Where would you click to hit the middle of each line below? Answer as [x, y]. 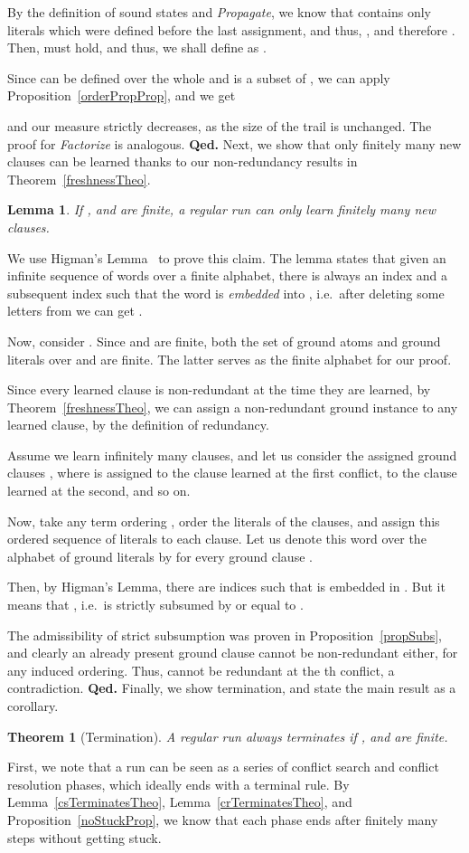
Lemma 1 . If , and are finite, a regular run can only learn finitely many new [222, 209]
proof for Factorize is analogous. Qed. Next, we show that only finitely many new [234, 143]
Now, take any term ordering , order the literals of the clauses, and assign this [224, 521]
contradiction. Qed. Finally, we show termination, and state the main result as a [232, 688]
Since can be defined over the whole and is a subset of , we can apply [199, 77]
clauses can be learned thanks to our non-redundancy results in [183, 161]
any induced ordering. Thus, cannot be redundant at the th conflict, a [201, 670]
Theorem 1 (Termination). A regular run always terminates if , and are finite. [228, 736]
